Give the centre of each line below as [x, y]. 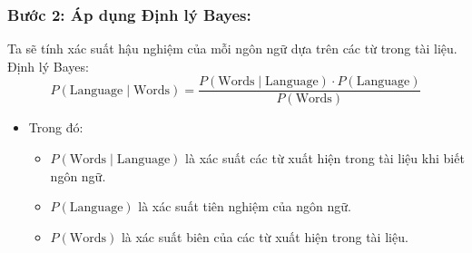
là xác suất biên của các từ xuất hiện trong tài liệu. [265, 236]
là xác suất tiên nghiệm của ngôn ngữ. [245, 206]
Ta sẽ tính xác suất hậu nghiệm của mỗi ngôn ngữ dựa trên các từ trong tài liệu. [232, 49]
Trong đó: [56, 127]
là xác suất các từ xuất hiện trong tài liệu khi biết [325, 158]
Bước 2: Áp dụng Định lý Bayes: [129, 14]
